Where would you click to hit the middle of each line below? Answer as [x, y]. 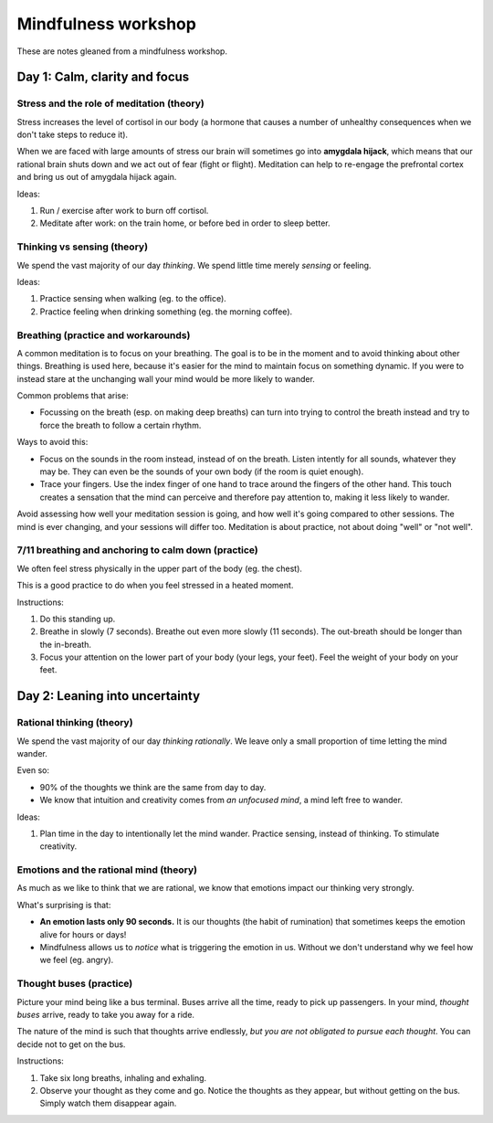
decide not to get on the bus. [71, 1044]
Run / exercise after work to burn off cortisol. [124, 211]
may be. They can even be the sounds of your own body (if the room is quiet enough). [202, 471]
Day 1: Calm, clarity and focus [103, 77]
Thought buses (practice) [75, 984]
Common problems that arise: [73, 396]
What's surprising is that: [64, 905]
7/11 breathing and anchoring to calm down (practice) [138, 550]
